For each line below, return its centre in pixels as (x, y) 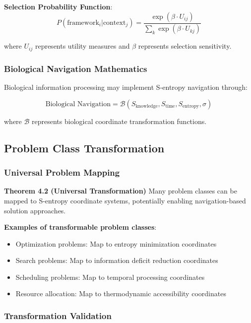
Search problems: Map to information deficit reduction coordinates (117, 260)
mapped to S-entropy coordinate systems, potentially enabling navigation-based (125, 200)
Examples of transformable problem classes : (80, 227)
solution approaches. (35, 210)
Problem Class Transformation (84, 148)
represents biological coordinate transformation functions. (119, 121)
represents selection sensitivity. (185, 46)
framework (83, 23)
